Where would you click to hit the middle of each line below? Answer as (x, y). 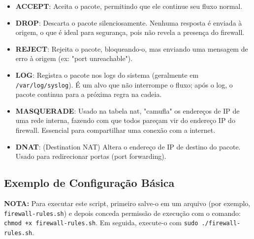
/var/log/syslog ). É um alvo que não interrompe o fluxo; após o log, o (124, 84)
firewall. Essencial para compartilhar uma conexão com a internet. (115, 130)
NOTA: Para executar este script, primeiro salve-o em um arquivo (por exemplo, (127, 203)
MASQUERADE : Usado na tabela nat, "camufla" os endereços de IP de (127, 110)
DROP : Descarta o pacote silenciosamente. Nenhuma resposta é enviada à (129, 22)
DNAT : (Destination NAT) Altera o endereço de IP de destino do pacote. (128, 146)
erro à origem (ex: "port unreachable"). (74, 58)
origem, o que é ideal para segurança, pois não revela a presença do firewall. (130, 32)
